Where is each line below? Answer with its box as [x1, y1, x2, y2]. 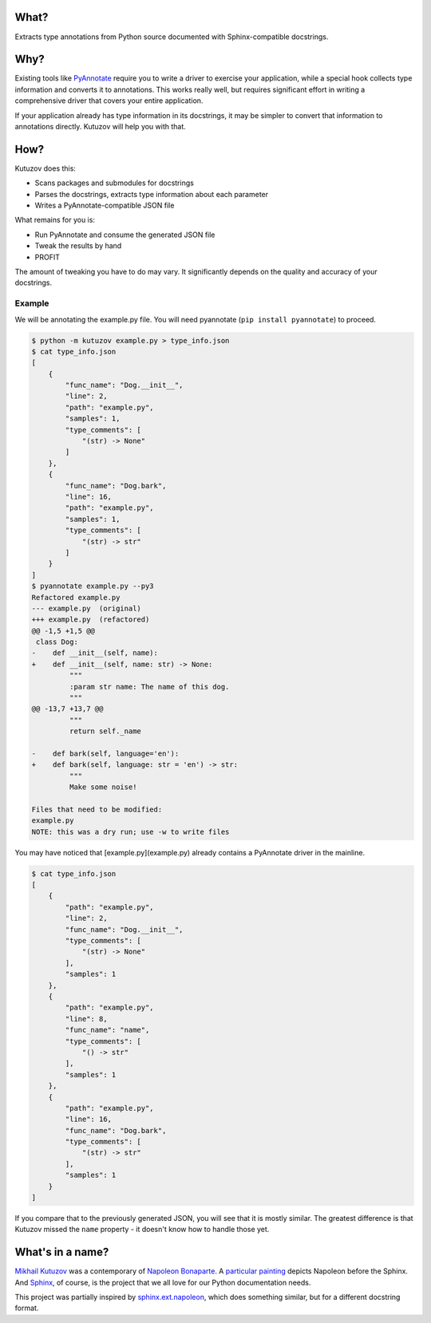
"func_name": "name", [65, 1025, 150, 1035]
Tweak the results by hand [34, 241, 122, 251]
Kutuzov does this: [14, 164, 76, 173]
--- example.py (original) [31, 603, 141, 613]
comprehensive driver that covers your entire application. [14, 96, 204, 105]
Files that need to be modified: [31, 804, 163, 814]
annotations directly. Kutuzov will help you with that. [14, 121, 187, 131]
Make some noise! [69, 783, 137, 792]
